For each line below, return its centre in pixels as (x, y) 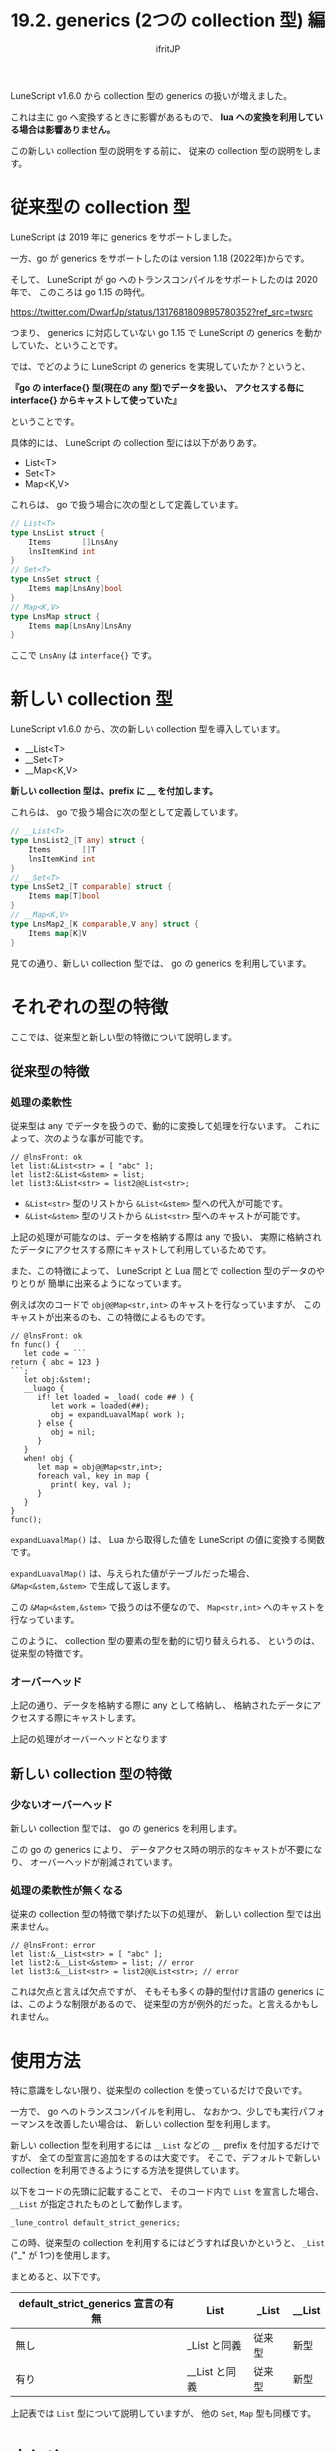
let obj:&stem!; (57, 1380)
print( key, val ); (91, 1485)
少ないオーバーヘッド (61, 1804)
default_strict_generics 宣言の (91, 2304)
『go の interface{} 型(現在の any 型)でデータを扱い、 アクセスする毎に (157, 387)
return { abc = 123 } (55, 1362)
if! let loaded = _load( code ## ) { (115, 1397)
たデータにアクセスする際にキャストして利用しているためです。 (141, 1250)
